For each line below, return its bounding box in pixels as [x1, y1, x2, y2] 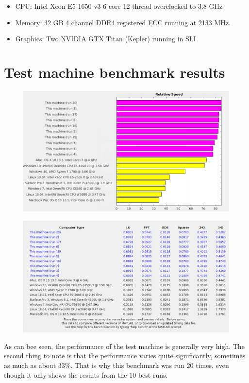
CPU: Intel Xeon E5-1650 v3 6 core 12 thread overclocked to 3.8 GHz [15, 1, 223, 11]
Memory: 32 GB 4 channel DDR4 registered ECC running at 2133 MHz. [15, 17, 231, 27]
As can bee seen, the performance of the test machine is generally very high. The [4, 341, 245, 351]
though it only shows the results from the [4, 369, 127, 380]
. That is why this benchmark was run [70, 360, 184, 370]
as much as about [4, 360, 56, 370]
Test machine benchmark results [4, 62, 225, 82]
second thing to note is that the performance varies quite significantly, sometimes [4, 350, 246, 361]
